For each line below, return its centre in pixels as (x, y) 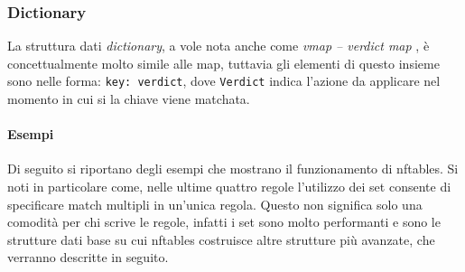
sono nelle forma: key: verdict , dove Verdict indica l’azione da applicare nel (224, 81)
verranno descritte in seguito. (88, 257)
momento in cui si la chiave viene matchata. (129, 99)
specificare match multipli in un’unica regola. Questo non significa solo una (215, 204)
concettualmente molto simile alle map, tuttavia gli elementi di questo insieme (223, 63)
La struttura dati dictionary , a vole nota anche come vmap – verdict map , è (219, 46)
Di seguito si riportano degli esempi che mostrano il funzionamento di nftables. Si (233, 169)
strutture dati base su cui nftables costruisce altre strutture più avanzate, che (221, 239)
